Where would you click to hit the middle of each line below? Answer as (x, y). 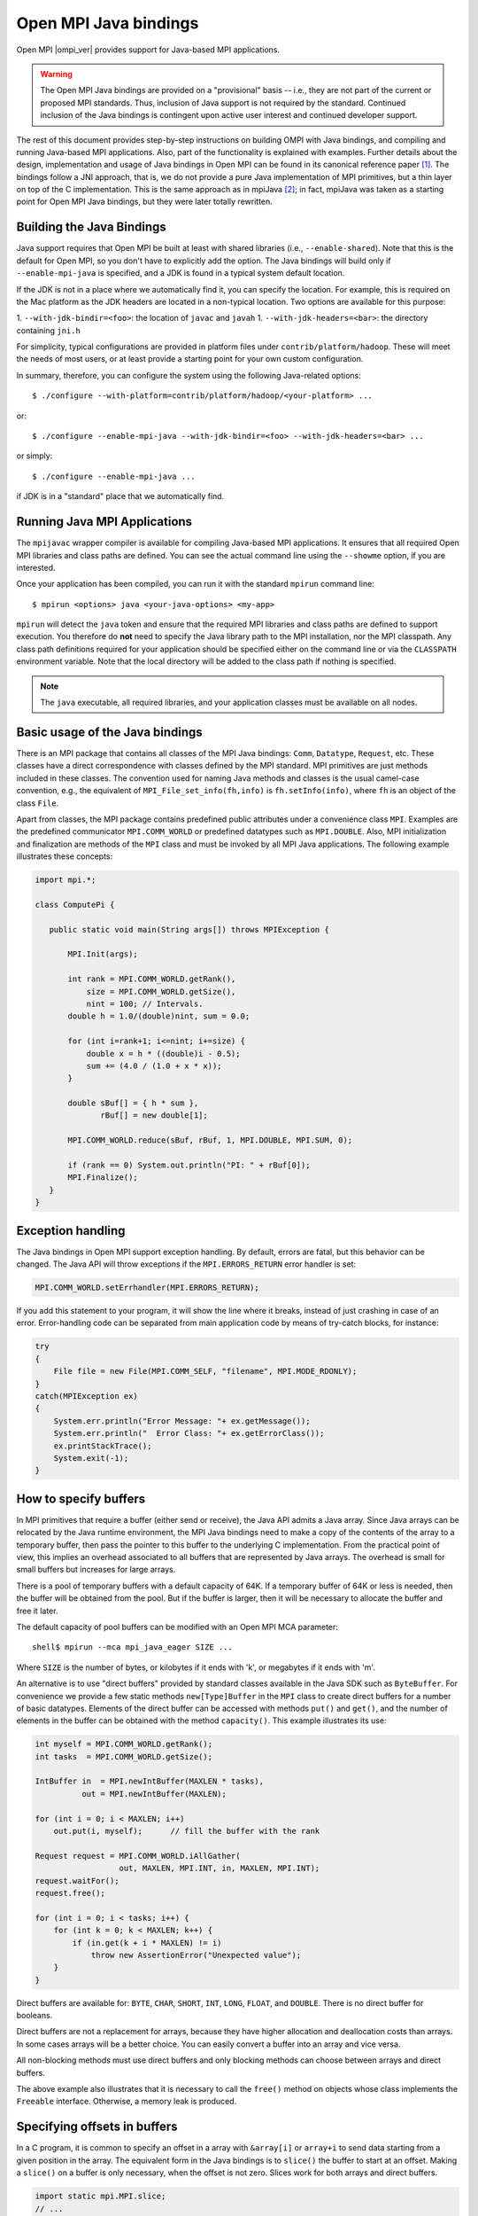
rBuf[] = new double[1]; (154, 1116)
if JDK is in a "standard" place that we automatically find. (120, 496)
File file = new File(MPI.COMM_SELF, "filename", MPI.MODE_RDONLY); (205, 1371)
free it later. (37, 1611)
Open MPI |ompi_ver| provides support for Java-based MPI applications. (148, 50)
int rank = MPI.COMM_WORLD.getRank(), (152, 979)
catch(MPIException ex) (87, 1396)
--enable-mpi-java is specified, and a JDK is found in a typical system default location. (181, 273)
